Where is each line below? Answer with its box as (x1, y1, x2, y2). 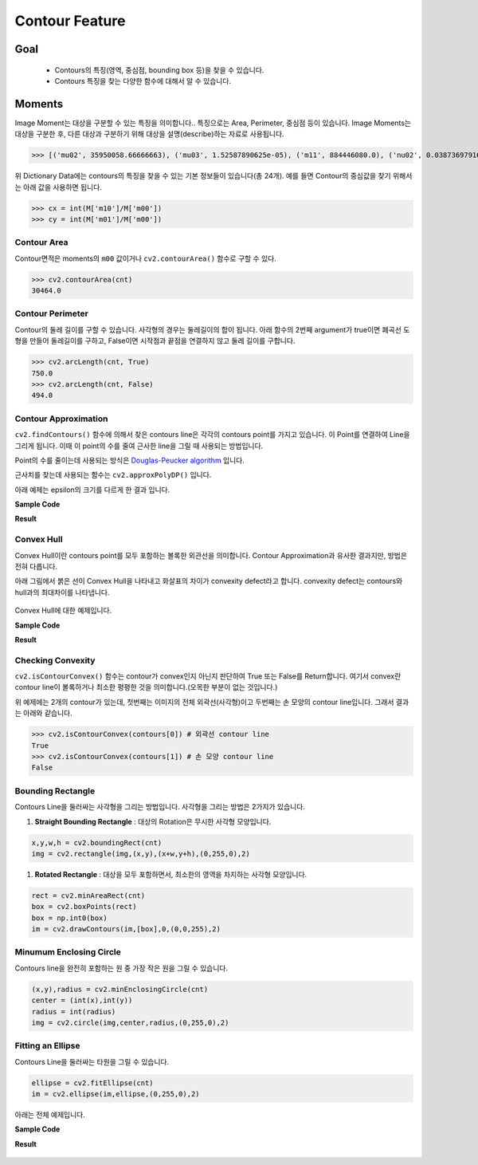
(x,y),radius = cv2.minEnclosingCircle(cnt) (31, 985, 209, 994)
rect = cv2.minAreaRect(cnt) (31, 891, 146, 900)
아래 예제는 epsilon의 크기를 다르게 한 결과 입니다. (14, 485, 170, 494)
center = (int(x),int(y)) (31, 996, 133, 1005)
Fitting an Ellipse (14, 1041, 80, 1052)
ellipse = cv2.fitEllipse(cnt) (31, 1078, 155, 1088)
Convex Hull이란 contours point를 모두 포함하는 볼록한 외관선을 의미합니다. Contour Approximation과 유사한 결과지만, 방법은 (14, 550, 408, 560)
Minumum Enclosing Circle (14, 947, 121, 958)
